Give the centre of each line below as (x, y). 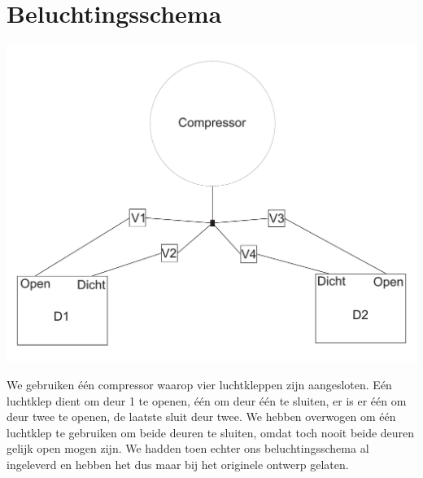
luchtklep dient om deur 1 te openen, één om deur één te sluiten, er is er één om (207, 400)
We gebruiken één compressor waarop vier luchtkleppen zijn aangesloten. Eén (199, 385)
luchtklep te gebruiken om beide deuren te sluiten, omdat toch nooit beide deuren (211, 432)
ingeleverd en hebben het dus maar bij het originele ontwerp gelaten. (178, 464)
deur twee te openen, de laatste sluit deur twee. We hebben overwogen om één (201, 417)
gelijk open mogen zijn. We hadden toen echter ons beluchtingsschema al (188, 448)
